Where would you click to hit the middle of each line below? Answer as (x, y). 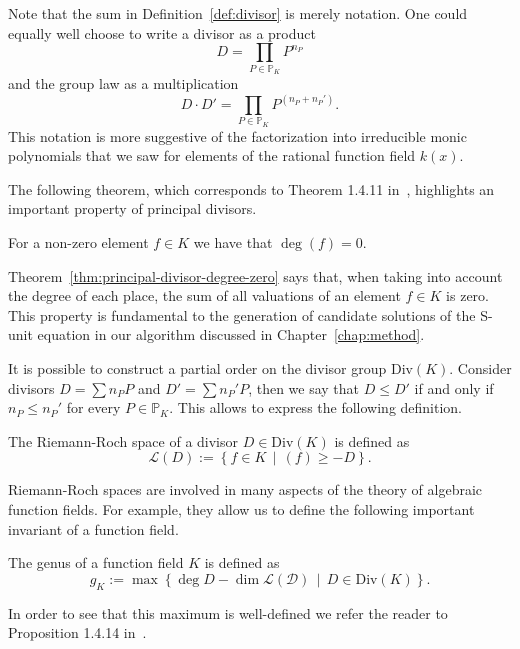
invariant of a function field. (93, 528)
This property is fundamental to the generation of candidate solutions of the (242, 314)
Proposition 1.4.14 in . (77, 632)
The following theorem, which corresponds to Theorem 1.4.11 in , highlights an (251, 188)
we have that (233, 242)
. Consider (480, 368)
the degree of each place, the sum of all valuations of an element (204, 295)
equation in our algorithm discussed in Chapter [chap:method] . (231, 334)
